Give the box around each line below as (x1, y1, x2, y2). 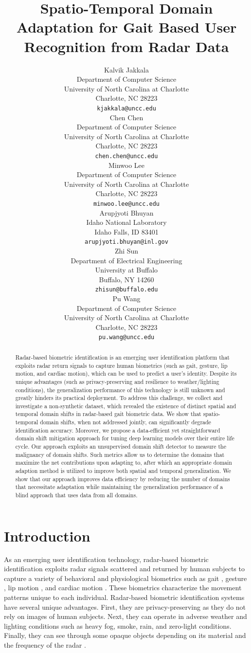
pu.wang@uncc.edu (98, 334, 155, 341)
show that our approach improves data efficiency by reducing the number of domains (15, 474, 230, 483)
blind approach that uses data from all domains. (15, 491, 138, 499)
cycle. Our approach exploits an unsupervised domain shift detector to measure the (15, 442, 226, 451)
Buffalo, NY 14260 (99, 274, 154, 284)
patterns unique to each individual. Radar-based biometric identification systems (4, 592, 245, 602)
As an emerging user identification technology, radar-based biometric (4, 554, 209, 564)
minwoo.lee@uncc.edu (93, 200, 160, 207)
